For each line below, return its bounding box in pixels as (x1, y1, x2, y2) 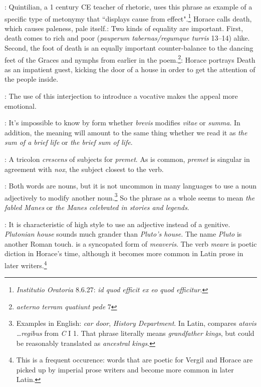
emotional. (5, 100, 37, 111)
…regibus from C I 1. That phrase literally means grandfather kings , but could (16, 328, 254, 338)
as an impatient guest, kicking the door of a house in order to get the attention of (5, 64, 255, 74)
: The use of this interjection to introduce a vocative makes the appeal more (5, 91, 238, 101)
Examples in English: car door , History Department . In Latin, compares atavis (16, 318, 256, 328)
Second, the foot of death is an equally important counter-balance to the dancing (5, 43, 253, 53)
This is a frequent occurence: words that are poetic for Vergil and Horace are (16, 354, 253, 365)
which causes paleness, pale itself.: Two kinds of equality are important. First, (5, 23, 243, 33)
